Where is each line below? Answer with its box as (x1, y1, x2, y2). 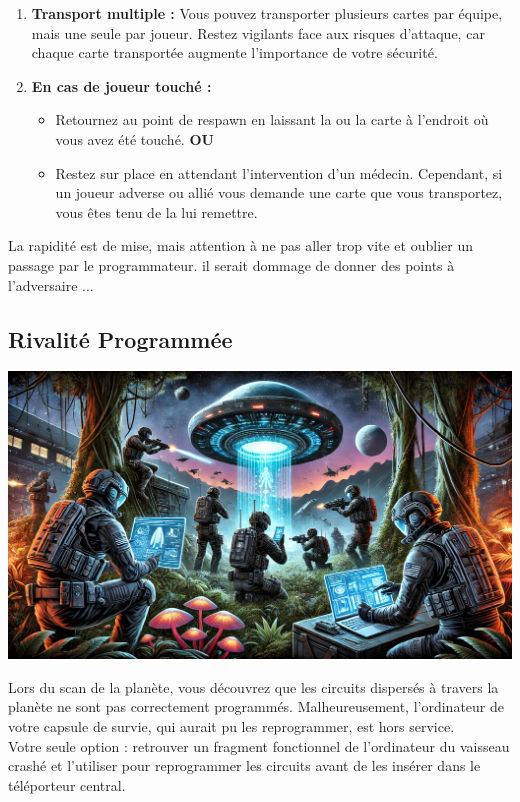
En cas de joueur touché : (31, 75, 212, 96)
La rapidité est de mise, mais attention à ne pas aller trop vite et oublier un (8, 235, 473, 256)
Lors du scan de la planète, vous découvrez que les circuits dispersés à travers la (8, 676, 499, 697)
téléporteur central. (8, 774, 126, 795)
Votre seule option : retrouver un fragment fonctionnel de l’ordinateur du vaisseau (8, 735, 510, 756)
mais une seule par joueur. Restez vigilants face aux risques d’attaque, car (31, 22, 485, 43)
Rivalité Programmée (8, 323, 233, 354)
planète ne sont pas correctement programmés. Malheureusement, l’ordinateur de (8, 696, 505, 717)
